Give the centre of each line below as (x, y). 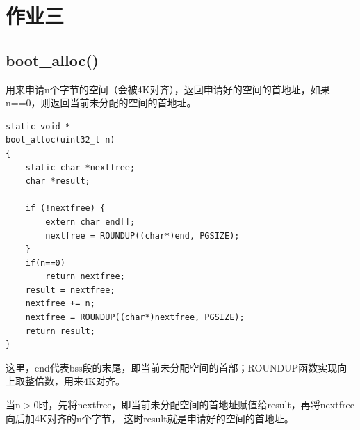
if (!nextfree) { (65, 208)
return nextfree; (85, 277)
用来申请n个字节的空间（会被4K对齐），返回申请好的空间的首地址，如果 (168, 89)
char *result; (58, 181)
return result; (60, 331)
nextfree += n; (60, 304)
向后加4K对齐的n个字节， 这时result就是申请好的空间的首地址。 (150, 418)
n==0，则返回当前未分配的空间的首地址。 (101, 103)
